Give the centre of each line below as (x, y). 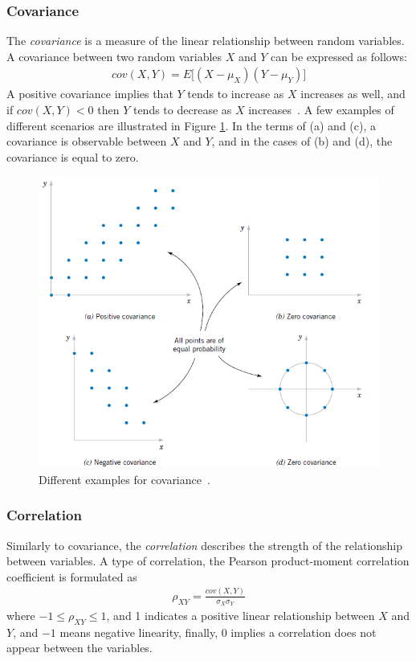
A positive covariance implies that (90, 94)
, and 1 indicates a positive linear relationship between (241, 616)
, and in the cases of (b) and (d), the (302, 141)
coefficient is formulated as (72, 576)
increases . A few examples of (321, 110)
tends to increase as (236, 94)
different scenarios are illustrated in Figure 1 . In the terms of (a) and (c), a (191, 125)
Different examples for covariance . (124, 479)
